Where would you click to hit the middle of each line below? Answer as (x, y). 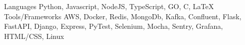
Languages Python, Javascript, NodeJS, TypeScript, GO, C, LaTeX (109, 6)
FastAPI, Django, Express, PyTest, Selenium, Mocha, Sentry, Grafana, (114, 26)
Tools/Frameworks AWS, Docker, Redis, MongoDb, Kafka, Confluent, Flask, (123, 16)
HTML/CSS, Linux (34, 36)
